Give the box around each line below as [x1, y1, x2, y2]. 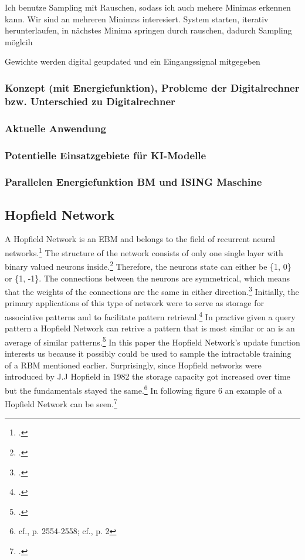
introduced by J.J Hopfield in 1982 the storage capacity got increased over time [5, 370, 290, 383]
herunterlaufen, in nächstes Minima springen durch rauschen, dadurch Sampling [5, 24, 292, 36]
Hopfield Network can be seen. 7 [5, 396, 117, 410]
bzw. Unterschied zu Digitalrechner [5, 93, 175, 108]
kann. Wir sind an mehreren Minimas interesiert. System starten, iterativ [5, 12, 269, 25]
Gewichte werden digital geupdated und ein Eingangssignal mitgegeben [5, 55, 260, 68]
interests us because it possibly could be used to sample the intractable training [5, 347, 292, 360]
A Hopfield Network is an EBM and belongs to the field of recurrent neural [5, 233, 275, 245]
